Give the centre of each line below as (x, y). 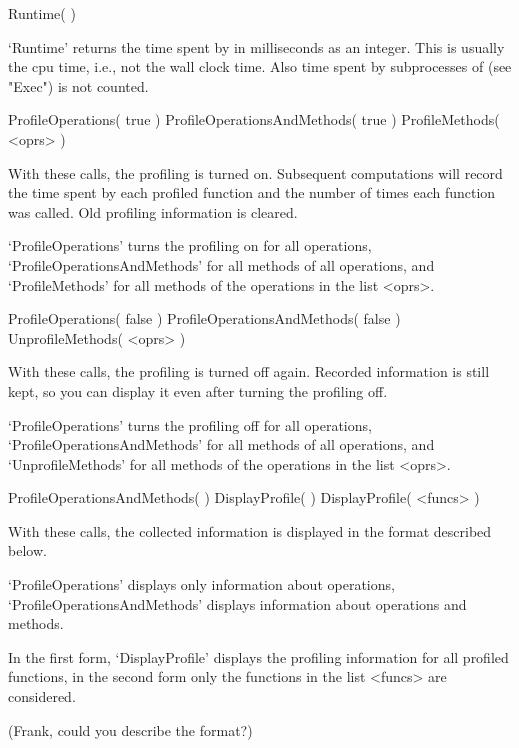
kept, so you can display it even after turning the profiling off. (198, 390)
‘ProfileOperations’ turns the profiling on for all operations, (190, 245)
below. (27, 550)
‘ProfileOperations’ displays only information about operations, (201, 584)
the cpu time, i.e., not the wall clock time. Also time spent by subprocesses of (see (260, 66)
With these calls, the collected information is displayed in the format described (250, 530)
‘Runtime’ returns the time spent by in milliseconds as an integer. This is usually (256, 46)
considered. (42, 696)
